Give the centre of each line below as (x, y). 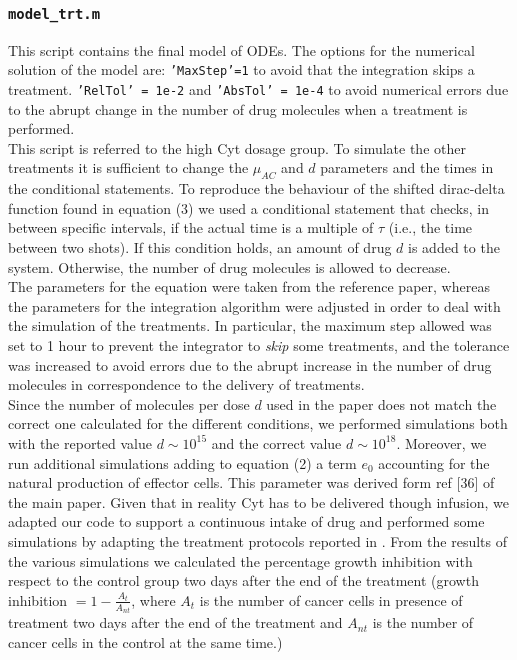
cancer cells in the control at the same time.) (145, 641)
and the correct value (276, 442)
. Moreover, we (441, 442)
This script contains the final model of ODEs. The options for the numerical (241, 49)
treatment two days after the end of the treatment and (175, 622)
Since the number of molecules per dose (129, 403)
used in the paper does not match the (381, 403)
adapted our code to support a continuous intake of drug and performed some (246, 521)
